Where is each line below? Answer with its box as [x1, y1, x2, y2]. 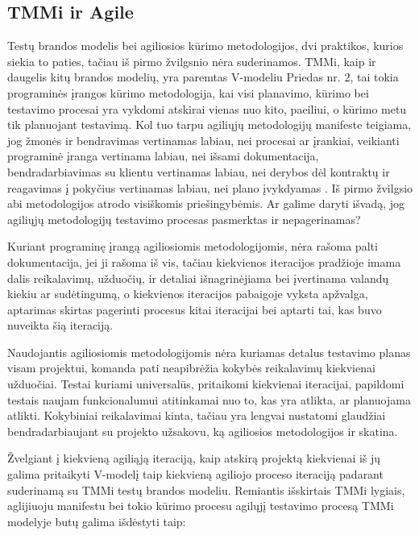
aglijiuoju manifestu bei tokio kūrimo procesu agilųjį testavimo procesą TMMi [7, 497, 394, 514]
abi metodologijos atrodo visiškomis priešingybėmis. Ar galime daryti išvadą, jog [7, 195, 405, 212]
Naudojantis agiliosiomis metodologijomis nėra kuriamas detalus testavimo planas [7, 343, 411, 360]
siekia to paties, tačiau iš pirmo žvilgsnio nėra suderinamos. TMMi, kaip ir [7, 52, 376, 69]
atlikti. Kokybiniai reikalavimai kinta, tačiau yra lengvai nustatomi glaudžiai [7, 407, 386, 424]
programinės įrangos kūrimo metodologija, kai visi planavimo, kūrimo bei [7, 84, 369, 101]
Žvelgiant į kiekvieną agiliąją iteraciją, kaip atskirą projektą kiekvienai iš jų [7, 450, 381, 467]
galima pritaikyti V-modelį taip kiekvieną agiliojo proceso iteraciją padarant [7, 466, 384, 483]
